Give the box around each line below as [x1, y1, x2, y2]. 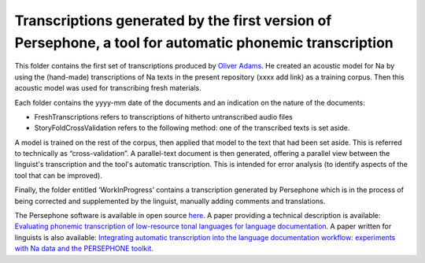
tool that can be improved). [14, 170, 102, 180]
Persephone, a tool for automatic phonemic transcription [14, 34, 394, 51]
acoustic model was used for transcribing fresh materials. [14, 83, 202, 93]
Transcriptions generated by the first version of [14, 12, 332, 29]
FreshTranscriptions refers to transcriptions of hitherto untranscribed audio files [34, 112, 293, 121]
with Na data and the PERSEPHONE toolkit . [14, 244, 153, 254]
